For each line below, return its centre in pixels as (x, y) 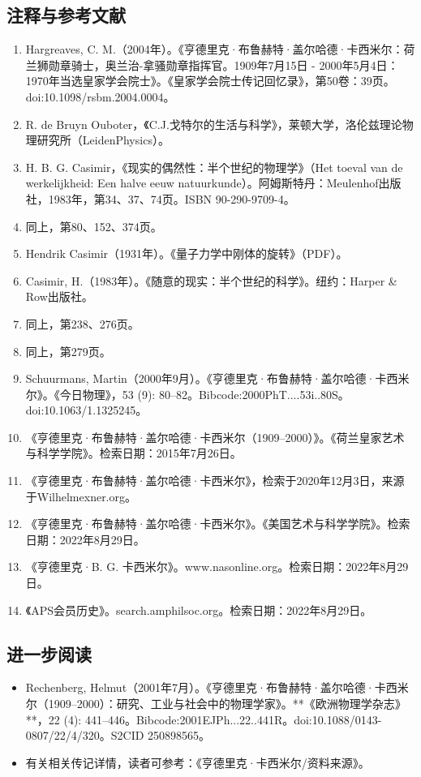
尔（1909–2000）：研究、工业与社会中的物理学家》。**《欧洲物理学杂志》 (216, 704)
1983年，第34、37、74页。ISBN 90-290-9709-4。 (172, 198)
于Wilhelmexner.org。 (81, 496)
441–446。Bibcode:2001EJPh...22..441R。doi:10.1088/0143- (233, 719)
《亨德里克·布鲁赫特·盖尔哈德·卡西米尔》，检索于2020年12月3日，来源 (215, 481)
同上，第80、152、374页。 (94, 226)
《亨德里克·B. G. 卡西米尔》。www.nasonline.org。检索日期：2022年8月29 (217, 567)
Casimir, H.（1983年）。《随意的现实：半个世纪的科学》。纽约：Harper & (211, 280)
